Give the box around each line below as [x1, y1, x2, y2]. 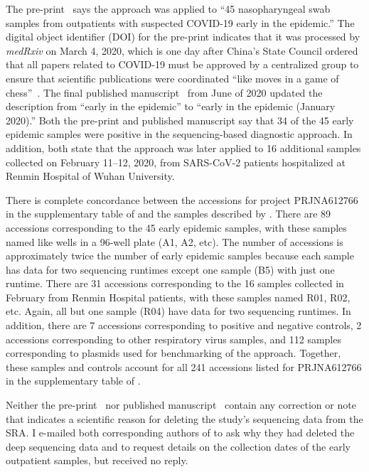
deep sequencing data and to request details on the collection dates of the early [6, 439, 351, 454]
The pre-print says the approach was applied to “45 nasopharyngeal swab [6, 1, 331, 16]
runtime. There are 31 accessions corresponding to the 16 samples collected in [6, 276, 344, 291]
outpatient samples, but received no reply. [6, 453, 188, 468]
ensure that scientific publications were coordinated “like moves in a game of [6, 70, 339, 85]
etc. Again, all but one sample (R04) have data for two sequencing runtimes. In [6, 304, 351, 318]
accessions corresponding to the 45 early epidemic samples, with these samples [6, 220, 347, 235]
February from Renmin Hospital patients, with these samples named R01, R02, [6, 289, 351, 304]
